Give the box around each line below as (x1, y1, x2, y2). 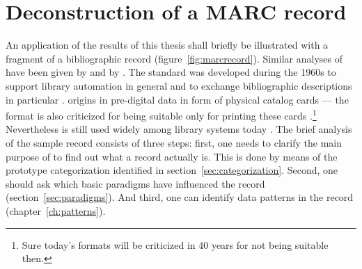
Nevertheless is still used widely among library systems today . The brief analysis (6, 122, 352, 136)
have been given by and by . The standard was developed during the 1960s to (6, 65, 336, 79)
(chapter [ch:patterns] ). (6, 203, 106, 218)
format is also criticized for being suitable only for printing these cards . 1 (6, 106, 317, 122)
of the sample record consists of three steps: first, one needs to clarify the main (6, 135, 342, 149)
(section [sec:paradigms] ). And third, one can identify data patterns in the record (6, 190, 354, 204)
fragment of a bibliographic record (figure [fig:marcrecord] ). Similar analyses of (6, 51, 343, 65)
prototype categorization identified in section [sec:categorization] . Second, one (6, 163, 338, 177)
